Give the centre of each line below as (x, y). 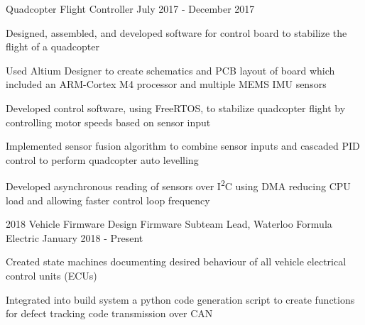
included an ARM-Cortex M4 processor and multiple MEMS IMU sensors (166, 84)
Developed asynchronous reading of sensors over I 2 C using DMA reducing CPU (178, 185)
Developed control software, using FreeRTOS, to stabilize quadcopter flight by (176, 108)
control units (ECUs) (51, 275)
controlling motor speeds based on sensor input (108, 122)
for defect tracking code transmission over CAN (109, 313)
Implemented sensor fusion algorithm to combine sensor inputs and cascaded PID (183, 146)
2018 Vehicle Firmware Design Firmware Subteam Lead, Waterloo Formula (169, 224)
